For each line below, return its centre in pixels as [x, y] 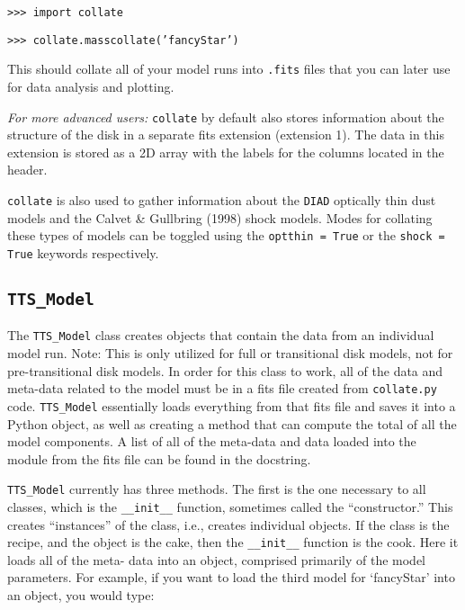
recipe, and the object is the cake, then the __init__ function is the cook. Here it [233, 542]
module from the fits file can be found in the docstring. [159, 458]
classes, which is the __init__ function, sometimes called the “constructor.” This [230, 506]
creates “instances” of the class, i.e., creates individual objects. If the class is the [228, 524]
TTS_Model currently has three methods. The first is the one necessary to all [217, 489]
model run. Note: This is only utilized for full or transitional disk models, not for [230, 353]
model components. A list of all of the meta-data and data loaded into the [212, 441]
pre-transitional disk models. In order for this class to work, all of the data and [225, 370]
